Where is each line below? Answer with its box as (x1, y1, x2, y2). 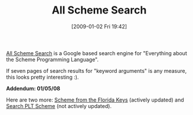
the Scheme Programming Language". (6, 56, 99, 63)
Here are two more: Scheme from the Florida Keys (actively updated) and (6, 96, 184, 103)
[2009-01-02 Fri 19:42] (71, 23, 127, 30)
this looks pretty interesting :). (6, 73, 79, 80)
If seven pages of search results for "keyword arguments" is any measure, (6, 67, 187, 74)
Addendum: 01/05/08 (6, 84, 61, 92)
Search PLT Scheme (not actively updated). (6, 102, 112, 109)
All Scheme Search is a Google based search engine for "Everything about (6, 49, 187, 56)
